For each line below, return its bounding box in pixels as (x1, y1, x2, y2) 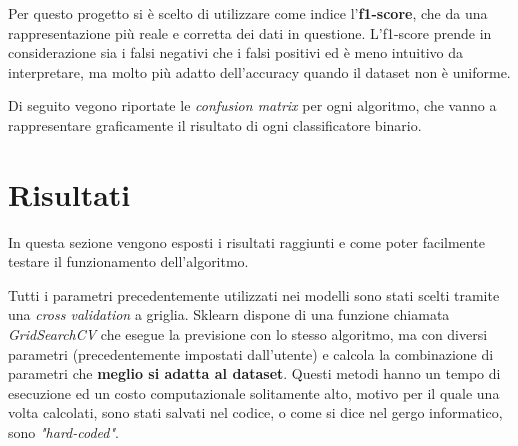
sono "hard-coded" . (8, 422, 119, 443)
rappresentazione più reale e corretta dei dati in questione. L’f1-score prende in (8, 22, 492, 43)
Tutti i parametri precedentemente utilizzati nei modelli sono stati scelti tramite (8, 284, 500, 305)
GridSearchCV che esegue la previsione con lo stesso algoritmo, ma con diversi (8, 324, 488, 345)
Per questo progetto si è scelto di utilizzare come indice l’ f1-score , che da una (8, 3, 488, 23)
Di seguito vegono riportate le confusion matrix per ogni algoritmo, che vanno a (8, 95, 497, 116)
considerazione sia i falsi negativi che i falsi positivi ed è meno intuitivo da (8, 42, 464, 63)
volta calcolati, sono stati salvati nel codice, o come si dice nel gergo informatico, (8, 402, 503, 423)
